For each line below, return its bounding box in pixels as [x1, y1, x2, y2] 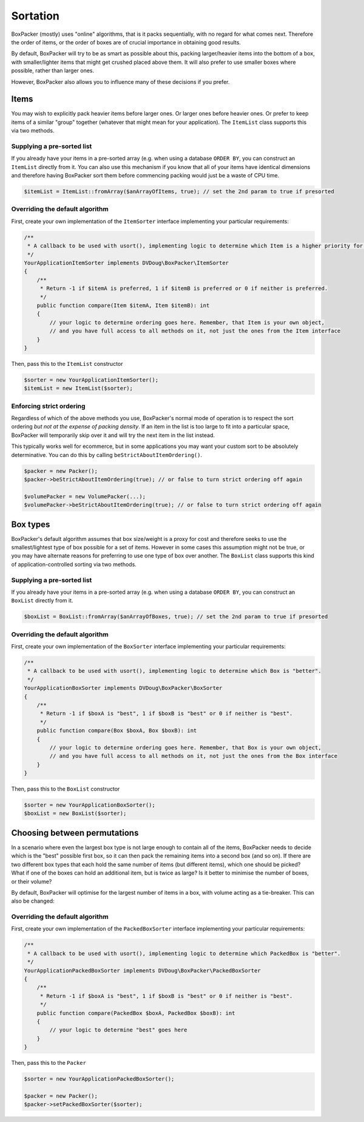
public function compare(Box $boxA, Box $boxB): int [36, 727, 197, 734]
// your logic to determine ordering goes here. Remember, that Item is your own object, [49, 319, 325, 326]
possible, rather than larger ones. [11, 67, 95, 74]
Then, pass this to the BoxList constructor [11, 785, 120, 793]
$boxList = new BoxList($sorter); [24, 810, 127, 817]
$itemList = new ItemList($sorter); [24, 385, 133, 392]
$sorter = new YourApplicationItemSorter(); [24, 376, 159, 383]
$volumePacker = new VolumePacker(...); [24, 493, 146, 500]
